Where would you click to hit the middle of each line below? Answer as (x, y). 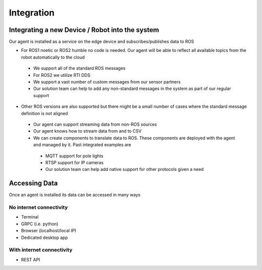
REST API (31, 259)
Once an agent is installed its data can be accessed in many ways (75, 195)
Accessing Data (33, 183)
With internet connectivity (41, 250)
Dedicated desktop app (44, 237)
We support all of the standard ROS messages (79, 68)
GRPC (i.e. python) (40, 224)
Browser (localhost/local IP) (49, 231)
